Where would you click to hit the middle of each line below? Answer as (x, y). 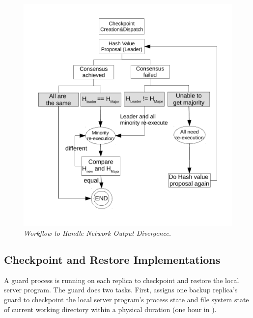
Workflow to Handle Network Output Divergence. (97, 233)
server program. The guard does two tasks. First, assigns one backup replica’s (121, 290)
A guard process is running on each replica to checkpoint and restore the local (122, 280)
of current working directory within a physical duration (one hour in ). (110, 309)
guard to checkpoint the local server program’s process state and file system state (126, 299)
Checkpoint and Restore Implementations (112, 259)
